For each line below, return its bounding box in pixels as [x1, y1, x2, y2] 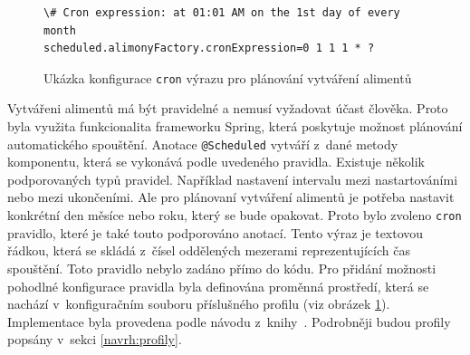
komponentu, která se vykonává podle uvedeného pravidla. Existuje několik [7, 152, 425, 171]
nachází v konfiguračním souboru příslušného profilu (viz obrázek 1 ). [7, 294, 390, 313]
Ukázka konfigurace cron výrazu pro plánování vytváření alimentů [43, 68, 412, 87]
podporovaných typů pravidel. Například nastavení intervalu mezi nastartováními [7, 169, 458, 188]
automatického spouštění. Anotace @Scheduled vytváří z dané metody [7, 134, 398, 153]
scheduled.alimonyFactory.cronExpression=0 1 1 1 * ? [43, 42, 375, 55]
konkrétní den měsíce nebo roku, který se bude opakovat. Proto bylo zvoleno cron [7, 206, 462, 225]
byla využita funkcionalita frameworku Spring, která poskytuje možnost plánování [7, 117, 463, 136]
